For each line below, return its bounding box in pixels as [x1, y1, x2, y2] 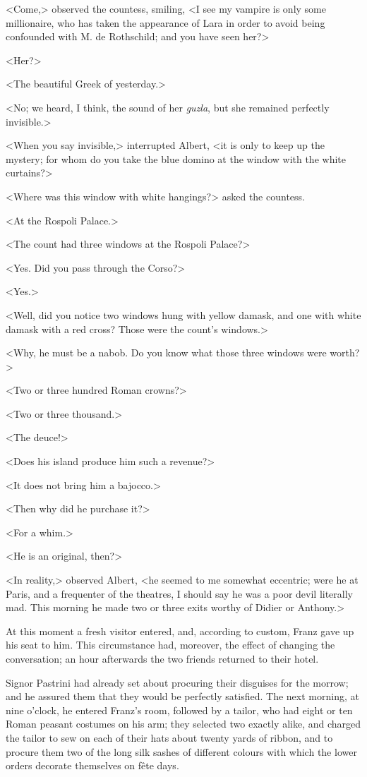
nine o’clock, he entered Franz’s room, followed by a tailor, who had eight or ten [6, 702, 353, 717]
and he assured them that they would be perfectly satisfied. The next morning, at [6, 689, 359, 704]
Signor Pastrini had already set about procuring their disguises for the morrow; [6, 675, 349, 689]
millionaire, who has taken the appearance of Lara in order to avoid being [6, 15, 325, 30]
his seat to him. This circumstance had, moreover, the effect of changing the [6, 637, 335, 652]
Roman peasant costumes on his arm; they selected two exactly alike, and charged [6, 716, 361, 731]
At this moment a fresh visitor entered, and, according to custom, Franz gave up [6, 623, 354, 638]
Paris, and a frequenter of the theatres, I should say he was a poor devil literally [6, 586, 353, 601]
